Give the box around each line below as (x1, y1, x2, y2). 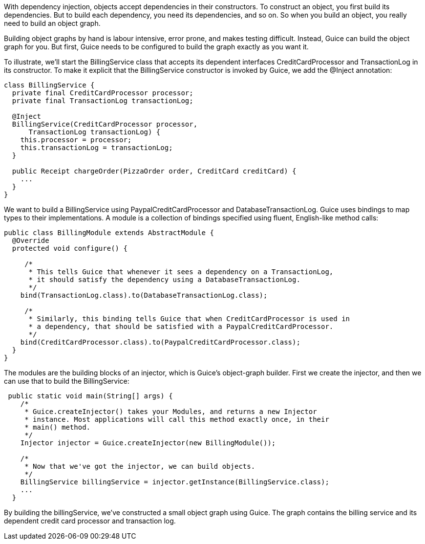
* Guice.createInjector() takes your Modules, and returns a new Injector (24, 408, 317, 415)
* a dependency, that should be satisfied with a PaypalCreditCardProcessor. (28, 323, 334, 330)
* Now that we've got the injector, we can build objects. (24, 462, 255, 470)
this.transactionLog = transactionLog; (20, 144, 173, 152)
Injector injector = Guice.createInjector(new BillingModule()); (20, 439, 276, 447)
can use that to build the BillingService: (4, 377, 129, 385)
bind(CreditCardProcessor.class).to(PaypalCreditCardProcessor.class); (20, 338, 300, 346)
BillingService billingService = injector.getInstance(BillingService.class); (20, 478, 329, 486)
